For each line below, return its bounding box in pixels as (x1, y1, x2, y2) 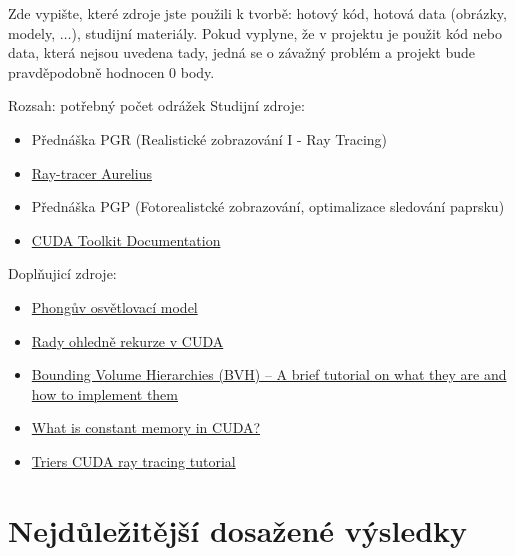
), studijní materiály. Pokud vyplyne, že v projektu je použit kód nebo (71, 22, 502, 43)
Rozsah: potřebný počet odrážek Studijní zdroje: (8, 95, 305, 116)
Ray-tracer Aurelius (31, 162, 152, 183)
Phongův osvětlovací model (31, 296, 198, 317)
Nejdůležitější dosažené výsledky (8, 509, 468, 550)
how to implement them (31, 383, 178, 404)
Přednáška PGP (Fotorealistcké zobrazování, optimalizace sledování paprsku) (31, 196, 505, 217)
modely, (8, 22, 56, 43)
